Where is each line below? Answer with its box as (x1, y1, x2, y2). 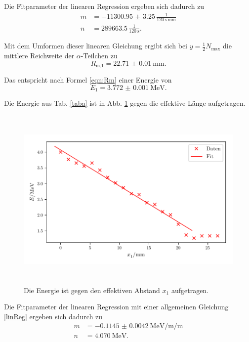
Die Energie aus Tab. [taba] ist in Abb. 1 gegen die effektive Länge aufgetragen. (4, 98, 246, 108)
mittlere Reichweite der (4, 50, 75, 61)
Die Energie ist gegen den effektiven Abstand (24, 285, 160, 295)
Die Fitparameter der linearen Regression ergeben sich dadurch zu (4, 1, 205, 11)
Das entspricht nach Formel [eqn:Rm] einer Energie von (4, 75, 172, 85)
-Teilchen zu (81, 50, 118, 61)
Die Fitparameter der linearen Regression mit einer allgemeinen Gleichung (4, 301, 229, 312)
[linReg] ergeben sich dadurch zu (4, 311, 103, 321)
